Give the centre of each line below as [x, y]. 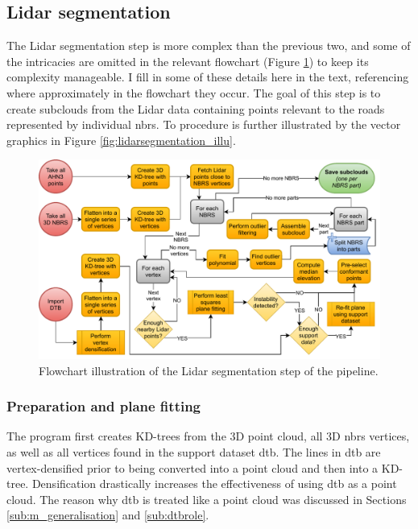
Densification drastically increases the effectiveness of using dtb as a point [214, 484]
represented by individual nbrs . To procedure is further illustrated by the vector [204, 124]
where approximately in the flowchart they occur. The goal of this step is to [194, 92]
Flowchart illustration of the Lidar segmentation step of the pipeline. [209, 370]
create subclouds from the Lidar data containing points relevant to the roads [196, 108]
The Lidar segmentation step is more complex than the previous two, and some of [209, 45]
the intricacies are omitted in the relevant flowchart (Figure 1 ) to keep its [188, 61]
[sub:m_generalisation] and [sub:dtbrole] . [108, 515]
